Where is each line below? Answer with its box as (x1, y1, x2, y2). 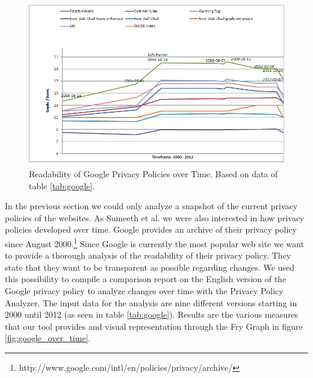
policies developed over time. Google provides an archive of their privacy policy (5, 223, 297, 236)
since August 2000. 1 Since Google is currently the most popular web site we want (5, 235, 305, 250)
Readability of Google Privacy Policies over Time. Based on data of (29, 167, 278, 180)
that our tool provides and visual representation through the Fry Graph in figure (5, 320, 303, 332)
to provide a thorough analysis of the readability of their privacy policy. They (5, 249, 291, 262)
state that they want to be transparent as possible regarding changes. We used (5, 260, 294, 273)
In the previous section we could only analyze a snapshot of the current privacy (5, 200, 298, 212)
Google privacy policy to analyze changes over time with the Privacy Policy (5, 284, 284, 297)
